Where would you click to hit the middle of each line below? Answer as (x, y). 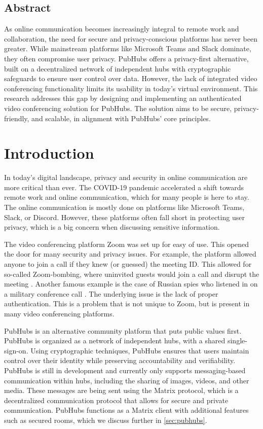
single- (237, 341)
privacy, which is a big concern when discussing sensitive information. (112, 227)
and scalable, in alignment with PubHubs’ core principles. (121, 118)
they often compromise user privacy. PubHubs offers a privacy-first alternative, (126, 58)
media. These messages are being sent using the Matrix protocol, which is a (121, 390)
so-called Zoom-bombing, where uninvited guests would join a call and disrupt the (132, 274)
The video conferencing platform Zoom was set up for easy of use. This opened (127, 244)
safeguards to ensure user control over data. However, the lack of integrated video (131, 78)
